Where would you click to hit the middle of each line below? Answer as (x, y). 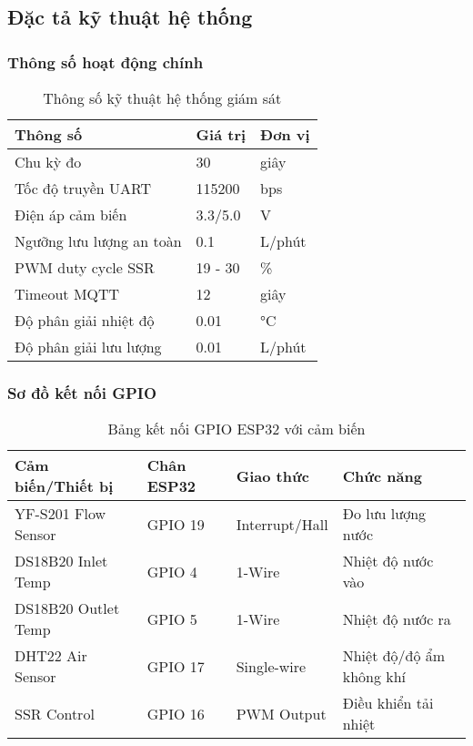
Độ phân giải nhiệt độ (85, 320)
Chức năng (382, 475)
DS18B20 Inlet (61, 561)
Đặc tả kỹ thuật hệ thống (130, 17)
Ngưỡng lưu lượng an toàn (98, 241)
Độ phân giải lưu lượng (88, 347)
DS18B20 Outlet (67, 608)
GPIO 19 (176, 524)
